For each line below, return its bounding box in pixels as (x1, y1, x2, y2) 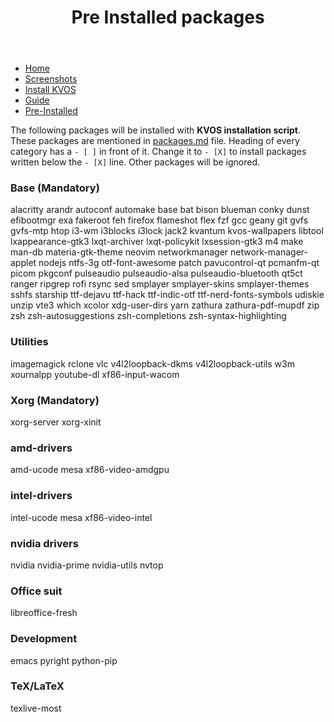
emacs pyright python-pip (10, 654, 118, 666)
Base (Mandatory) (10, 181, 100, 195)
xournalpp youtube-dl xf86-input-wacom (10, 368, 180, 380)
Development (10, 632, 78, 646)
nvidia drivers (10, 536, 79, 550)
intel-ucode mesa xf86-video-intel (10, 511, 153, 523)
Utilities (10, 335, 49, 349)
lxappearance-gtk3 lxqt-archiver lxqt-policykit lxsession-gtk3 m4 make (10, 236, 304, 248)
